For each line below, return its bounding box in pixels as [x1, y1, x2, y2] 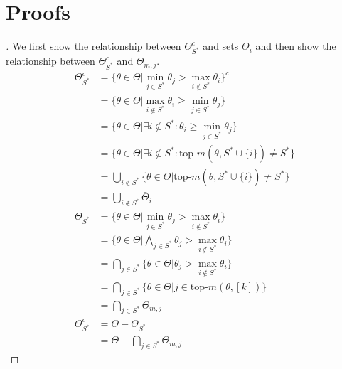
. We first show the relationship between [6, 38, 181, 53]
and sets [203, 38, 239, 53]
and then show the [255, 38, 336, 53]
